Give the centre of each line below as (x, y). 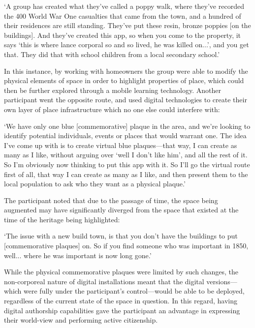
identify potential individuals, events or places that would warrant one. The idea (125, 135)
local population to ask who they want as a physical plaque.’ (95, 184)
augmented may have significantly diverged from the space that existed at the (121, 210)
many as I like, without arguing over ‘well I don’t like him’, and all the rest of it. (126, 155)
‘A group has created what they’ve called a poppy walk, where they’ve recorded (124, 6)
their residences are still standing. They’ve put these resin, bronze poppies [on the (127, 25)
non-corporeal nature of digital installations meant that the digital (104, 281)
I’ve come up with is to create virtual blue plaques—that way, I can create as (121, 145)
